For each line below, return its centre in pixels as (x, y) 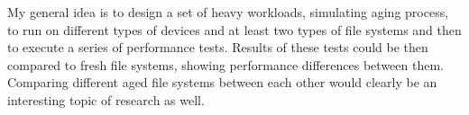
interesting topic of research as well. (106, 99)
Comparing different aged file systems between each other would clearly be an (222, 82)
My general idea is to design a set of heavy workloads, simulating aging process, (228, 12)
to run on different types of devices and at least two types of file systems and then (234, 29)
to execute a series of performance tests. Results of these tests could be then (218, 47)
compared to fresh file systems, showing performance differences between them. (225, 64)
